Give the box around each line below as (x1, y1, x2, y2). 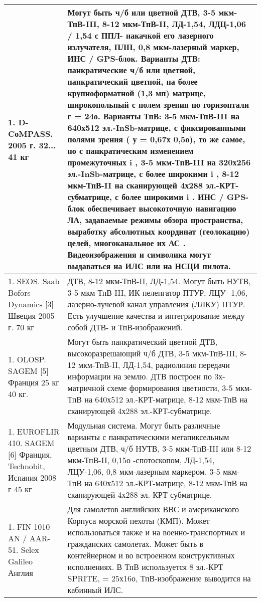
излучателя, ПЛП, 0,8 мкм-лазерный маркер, (67, 41, 239, 53)
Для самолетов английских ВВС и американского (67, 503, 239, 515)
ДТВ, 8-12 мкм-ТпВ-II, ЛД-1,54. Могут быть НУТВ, (67, 275, 251, 287)
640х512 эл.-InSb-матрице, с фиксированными (67, 122, 246, 133)
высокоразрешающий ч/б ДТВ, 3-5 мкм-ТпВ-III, (67, 347, 237, 359)
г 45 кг (8, 483, 32, 495)
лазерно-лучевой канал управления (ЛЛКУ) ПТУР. (67, 298, 245, 310)
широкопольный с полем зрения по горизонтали (67, 99, 249, 110)
